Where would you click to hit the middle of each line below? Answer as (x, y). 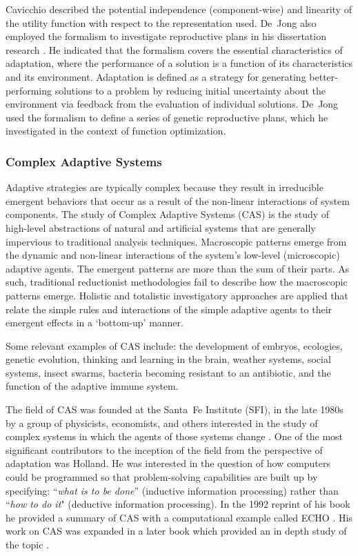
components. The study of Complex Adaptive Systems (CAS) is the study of (168, 214)
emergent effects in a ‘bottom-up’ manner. (95, 322)
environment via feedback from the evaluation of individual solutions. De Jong (172, 104)
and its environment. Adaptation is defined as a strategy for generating (156, 76)
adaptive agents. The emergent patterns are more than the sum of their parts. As (178, 268)
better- (324, 76)
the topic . (28, 544)
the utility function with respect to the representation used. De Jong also (161, 22)
